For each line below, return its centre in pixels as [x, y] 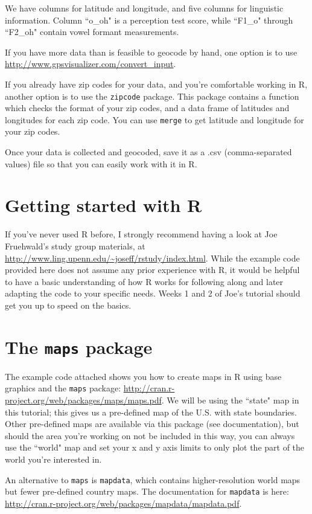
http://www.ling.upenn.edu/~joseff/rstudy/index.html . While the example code [152, 258]
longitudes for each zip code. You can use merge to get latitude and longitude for [154, 119]
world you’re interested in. [53, 459]
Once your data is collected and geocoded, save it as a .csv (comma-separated [148, 152]
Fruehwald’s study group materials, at [75, 246]
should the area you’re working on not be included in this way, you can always [150, 435]
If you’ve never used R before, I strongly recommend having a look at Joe [141, 234]
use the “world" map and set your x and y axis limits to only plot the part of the [155, 447]
